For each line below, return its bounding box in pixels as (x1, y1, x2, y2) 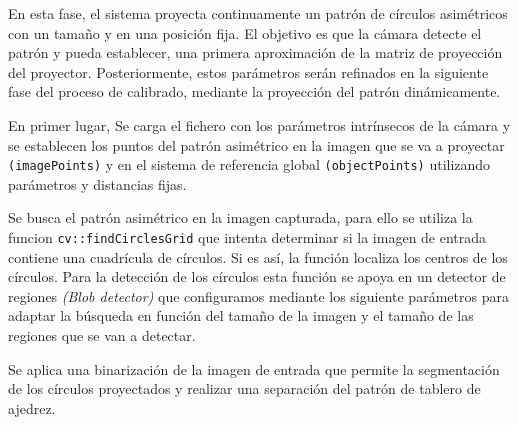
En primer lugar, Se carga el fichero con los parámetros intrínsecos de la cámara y (8, 114, 511, 135)
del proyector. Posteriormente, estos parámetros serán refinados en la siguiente (8, 61, 489, 82)
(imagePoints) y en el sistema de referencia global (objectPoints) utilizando (8, 154, 491, 175)
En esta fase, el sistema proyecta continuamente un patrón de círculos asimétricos (8, 3, 508, 23)
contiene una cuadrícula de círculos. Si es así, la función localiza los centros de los (8, 246, 508, 267)
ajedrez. (8, 397, 56, 418)
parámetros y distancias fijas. (8, 173, 187, 194)
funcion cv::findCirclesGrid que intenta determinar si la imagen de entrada (8, 227, 487, 247)
